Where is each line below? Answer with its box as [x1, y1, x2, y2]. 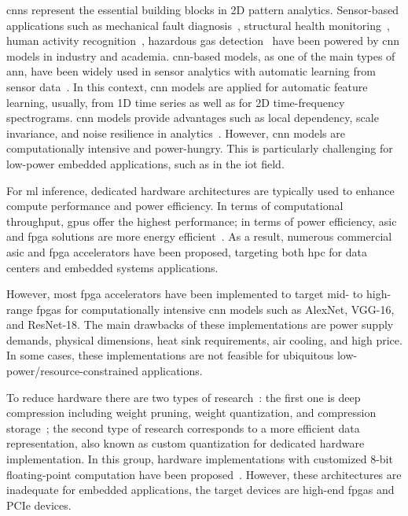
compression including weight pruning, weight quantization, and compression [6, 404, 377, 421]
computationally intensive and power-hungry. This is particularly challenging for [6, 140, 393, 157]
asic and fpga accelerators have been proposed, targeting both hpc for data [6, 243, 367, 260]
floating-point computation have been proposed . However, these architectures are [6, 466, 402, 482]
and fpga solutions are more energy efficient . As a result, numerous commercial [6, 228, 392, 245]
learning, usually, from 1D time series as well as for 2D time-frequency [6, 94, 345, 110]
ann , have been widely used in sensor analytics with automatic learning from [6, 63, 376, 79]
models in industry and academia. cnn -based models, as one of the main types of [6, 47, 395, 64]
